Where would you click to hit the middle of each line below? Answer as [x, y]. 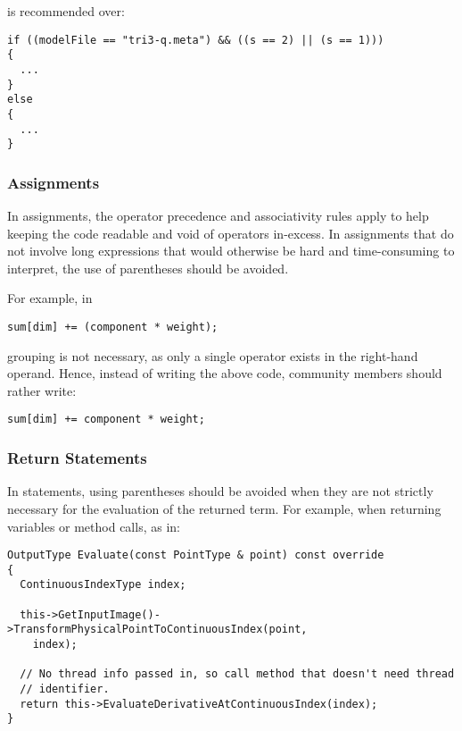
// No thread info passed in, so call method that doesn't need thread [237, 674]
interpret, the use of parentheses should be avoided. [148, 268]
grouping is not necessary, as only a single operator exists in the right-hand [213, 355]
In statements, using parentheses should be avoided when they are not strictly [220, 491]
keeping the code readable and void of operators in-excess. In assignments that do [231, 233]
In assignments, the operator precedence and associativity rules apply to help [218, 216]
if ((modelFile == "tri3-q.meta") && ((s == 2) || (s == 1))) [196, 40]
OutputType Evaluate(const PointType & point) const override [196, 555]
